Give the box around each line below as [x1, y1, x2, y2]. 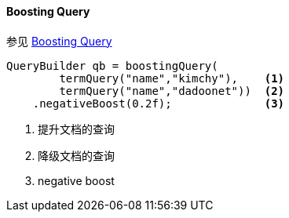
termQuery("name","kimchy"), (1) [59, 71, 285, 85]
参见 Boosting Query [6, 34, 112, 48]
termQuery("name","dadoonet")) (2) [59, 84, 285, 97]
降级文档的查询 [38, 148, 115, 162]
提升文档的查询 [38, 122, 115, 136]
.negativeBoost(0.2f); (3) [32, 96, 285, 110]
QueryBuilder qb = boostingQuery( [6, 59, 218, 72]
